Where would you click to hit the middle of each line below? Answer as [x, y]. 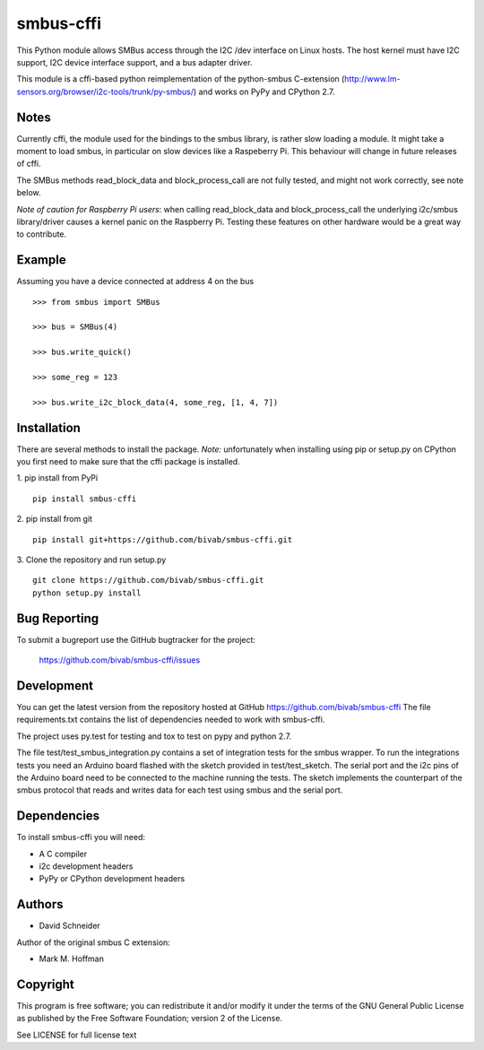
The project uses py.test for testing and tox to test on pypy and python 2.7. [154, 736]
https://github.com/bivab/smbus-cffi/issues [120, 660]
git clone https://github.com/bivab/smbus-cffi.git [148, 580]
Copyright [46, 984]
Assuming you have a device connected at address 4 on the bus [135, 282]
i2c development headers [86, 866]
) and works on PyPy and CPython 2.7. [264, 91]
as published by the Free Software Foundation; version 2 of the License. [149, 1019]
